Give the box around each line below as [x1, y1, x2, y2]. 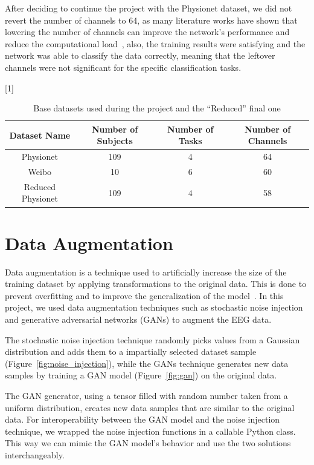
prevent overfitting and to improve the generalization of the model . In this [5, 289, 284, 302]
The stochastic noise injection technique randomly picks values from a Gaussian [5, 333, 300, 346]
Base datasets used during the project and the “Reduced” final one [33, 102, 281, 114]
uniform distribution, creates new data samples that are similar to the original [5, 401, 295, 414]
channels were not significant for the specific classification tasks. [5, 61, 242, 73]
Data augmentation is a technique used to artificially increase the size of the [5, 265, 287, 278]
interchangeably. [5, 449, 65, 461]
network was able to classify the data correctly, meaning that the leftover [5, 49, 275, 62]
